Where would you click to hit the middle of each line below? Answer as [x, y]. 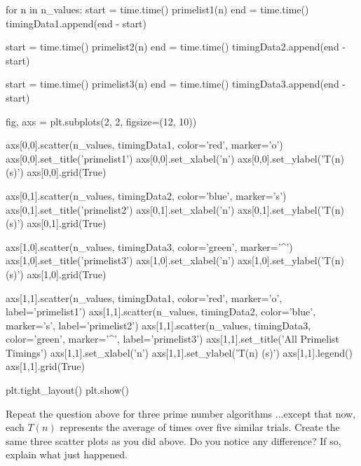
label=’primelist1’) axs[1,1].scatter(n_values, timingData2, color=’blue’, [161, 311]
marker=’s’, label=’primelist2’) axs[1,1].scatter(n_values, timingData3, [158, 325]
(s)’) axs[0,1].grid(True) [56, 223]
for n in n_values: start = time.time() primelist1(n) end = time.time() [157, 9]
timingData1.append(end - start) [76, 23]
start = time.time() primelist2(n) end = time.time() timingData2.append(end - [176, 47]
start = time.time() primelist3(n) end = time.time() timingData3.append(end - [176, 84]
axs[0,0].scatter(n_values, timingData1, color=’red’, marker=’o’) [144, 145]
